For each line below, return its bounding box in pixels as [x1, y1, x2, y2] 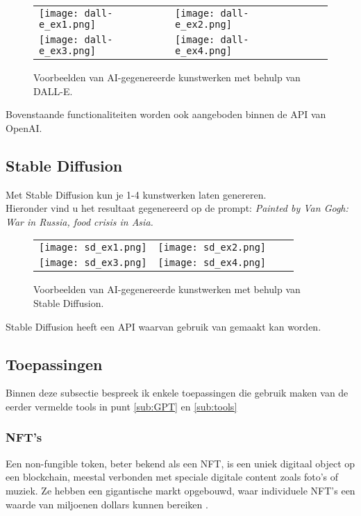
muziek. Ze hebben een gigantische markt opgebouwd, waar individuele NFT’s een [6, 483, 355, 497]
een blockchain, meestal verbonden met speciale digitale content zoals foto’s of [6, 469, 339, 484]
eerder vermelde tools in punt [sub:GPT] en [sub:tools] [6, 399, 237, 413]
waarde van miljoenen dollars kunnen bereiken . [6, 497, 208, 511]
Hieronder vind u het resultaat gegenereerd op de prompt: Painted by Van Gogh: [6, 201, 349, 215]
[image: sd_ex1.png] [39, 242, 147, 253]
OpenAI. [6, 120, 42, 135]
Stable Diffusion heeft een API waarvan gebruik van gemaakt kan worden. [6, 319, 321, 333]
